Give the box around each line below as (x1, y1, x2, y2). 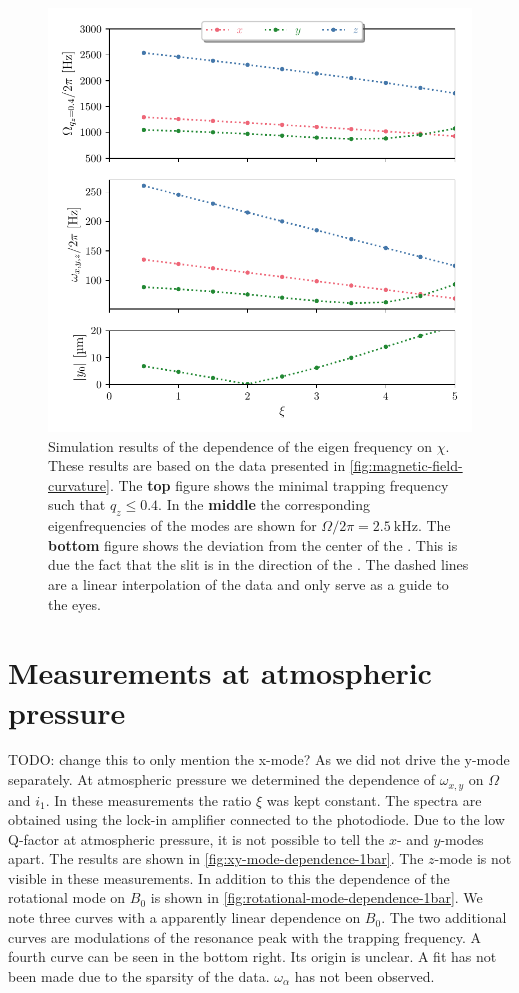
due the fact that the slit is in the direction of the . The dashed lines (48, 554, 469, 575)
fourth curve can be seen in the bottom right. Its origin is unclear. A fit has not (8, 946, 497, 967)
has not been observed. (294, 965, 435, 986)
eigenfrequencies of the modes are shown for (48, 515, 317, 536)
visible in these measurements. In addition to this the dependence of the (8, 867, 450, 888)
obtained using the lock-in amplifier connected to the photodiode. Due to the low (8, 809, 505, 830)
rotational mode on (8, 887, 126, 908)
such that (48, 494, 106, 515)
